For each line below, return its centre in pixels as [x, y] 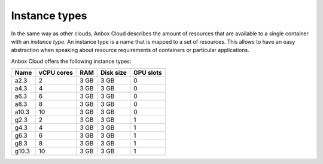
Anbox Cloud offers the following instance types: [71, 61]
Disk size [114, 73]
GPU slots [148, 73]
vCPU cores [56, 73]
